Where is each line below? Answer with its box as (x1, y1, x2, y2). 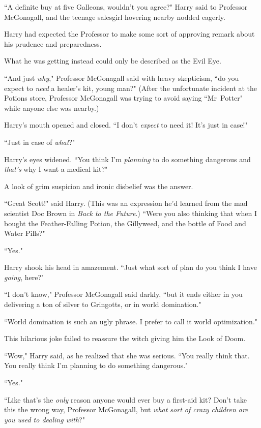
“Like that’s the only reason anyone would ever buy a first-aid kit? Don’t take (4, 394, 247, 405)
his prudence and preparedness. (4, 38, 102, 49)
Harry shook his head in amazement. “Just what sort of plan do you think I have (4, 262, 257, 272)
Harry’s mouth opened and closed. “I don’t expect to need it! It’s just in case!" (4, 119, 248, 130)
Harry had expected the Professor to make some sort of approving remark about (4, 28, 255, 39)
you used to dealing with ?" (4, 414, 85, 424)
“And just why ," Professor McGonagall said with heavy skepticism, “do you (4, 72, 239, 83)
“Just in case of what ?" (4, 136, 75, 147)
